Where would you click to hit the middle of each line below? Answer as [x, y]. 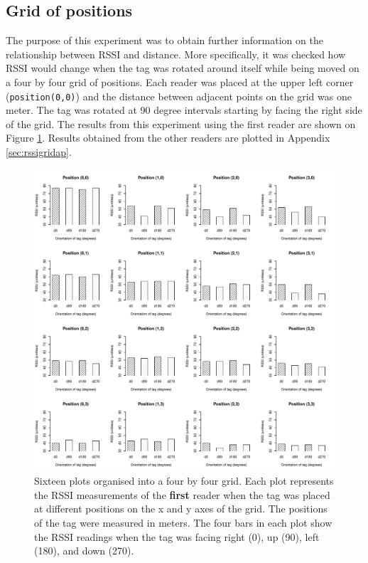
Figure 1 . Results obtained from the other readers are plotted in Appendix [168, 138]
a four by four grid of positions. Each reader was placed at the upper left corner [180, 81]
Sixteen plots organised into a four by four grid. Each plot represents [184, 481]
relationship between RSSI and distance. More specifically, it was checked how [176, 54]
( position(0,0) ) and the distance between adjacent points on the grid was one [179, 96]
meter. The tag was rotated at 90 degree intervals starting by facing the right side [184, 110]
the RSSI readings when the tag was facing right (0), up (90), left [177, 536]
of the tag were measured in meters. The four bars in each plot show [183, 522]
